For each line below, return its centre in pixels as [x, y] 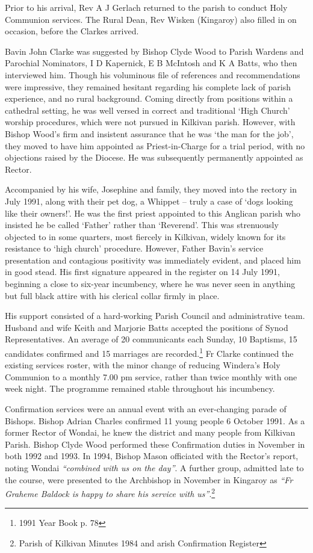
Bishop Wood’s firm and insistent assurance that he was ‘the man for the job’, [149, 133]
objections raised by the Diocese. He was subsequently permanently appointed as [154, 157]
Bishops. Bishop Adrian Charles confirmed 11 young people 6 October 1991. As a [155, 420]
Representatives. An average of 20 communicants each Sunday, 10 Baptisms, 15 [151, 339]
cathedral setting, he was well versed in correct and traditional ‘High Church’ [147, 110]
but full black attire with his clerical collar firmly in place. [112, 295]
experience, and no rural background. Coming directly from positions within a [149, 98]
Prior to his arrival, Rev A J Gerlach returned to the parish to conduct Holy [146, 7]
